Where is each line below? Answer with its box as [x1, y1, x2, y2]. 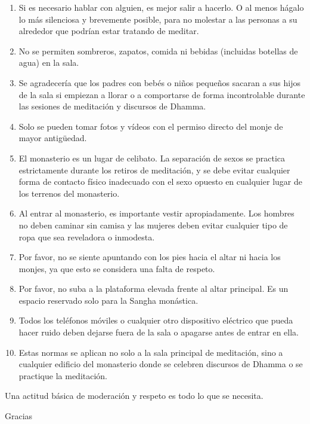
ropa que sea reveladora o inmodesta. [18, 230, 155, 243]
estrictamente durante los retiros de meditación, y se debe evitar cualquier [18, 163, 290, 176]
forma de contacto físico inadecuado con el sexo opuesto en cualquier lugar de [18, 175, 302, 188]
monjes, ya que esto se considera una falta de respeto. [18, 262, 215, 274]
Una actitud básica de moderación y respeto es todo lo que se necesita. [5, 389, 263, 402]
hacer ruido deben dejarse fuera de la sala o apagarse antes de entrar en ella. [18, 326, 299, 338]
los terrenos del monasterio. [18, 187, 120, 199]
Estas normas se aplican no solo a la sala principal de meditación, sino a [18, 346, 283, 358]
